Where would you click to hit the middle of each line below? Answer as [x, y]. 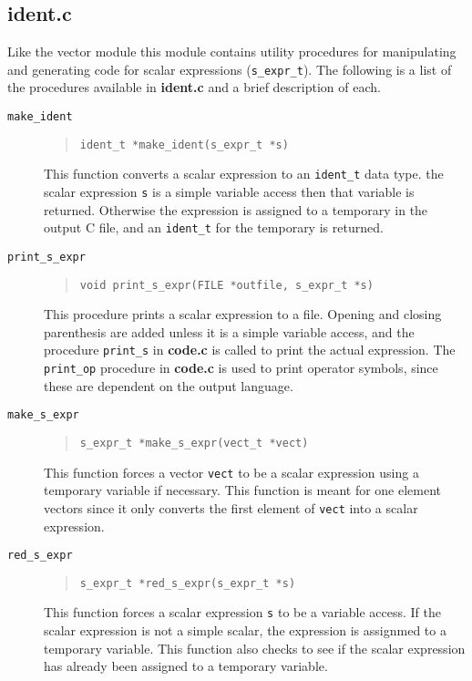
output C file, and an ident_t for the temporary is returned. [214, 227]
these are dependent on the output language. [169, 385]
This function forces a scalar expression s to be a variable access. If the [242, 612]
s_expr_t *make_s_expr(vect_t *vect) [194, 443]
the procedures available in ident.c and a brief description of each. [194, 87]
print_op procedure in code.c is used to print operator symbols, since [241, 368]
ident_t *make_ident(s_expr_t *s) [184, 144]
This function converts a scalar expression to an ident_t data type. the [244, 174]
